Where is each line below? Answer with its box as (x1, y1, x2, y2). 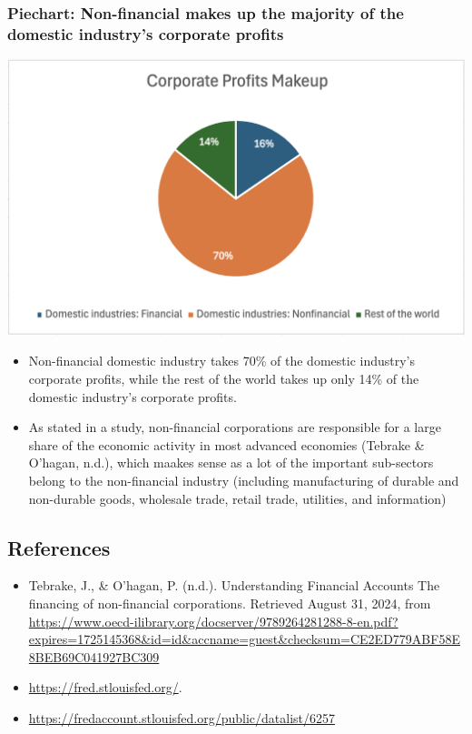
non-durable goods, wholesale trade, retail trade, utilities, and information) (28, 488, 447, 508)
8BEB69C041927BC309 (28, 647, 160, 666)
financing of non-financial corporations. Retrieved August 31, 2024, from (28, 593, 431, 612)
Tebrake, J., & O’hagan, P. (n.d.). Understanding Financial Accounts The (28, 576, 440, 595)
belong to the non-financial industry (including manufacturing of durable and (28, 470, 459, 489)
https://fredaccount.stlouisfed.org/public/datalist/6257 (28, 708, 336, 727)
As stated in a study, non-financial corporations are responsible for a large (28, 417, 441, 437)
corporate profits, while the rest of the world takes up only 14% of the (28, 369, 419, 387)
